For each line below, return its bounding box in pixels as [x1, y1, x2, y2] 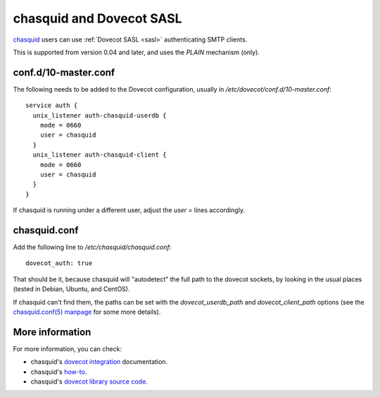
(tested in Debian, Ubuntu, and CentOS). [13, 285, 130, 293]
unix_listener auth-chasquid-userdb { [32, 111, 167, 119]
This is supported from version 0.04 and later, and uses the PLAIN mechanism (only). [13, 48, 260, 56]
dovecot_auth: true [25, 259, 93, 267]
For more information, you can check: [13, 344, 122, 353]
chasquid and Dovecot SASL [13, 11, 182, 26]
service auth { [25, 102, 78, 109]
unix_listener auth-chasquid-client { [32, 151, 167, 159]
